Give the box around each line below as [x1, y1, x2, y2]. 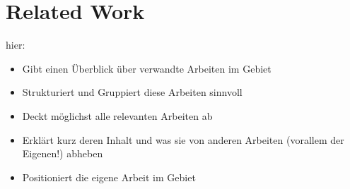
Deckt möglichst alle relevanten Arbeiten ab [22, 108, 213, 123]
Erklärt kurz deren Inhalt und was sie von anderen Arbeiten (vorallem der [22, 132, 344, 147]
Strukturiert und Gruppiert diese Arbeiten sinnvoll [22, 85, 243, 99]
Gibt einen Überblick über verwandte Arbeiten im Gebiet [22, 61, 272, 75]
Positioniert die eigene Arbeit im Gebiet [22, 169, 196, 184]
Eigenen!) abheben [22, 146, 103, 161]
